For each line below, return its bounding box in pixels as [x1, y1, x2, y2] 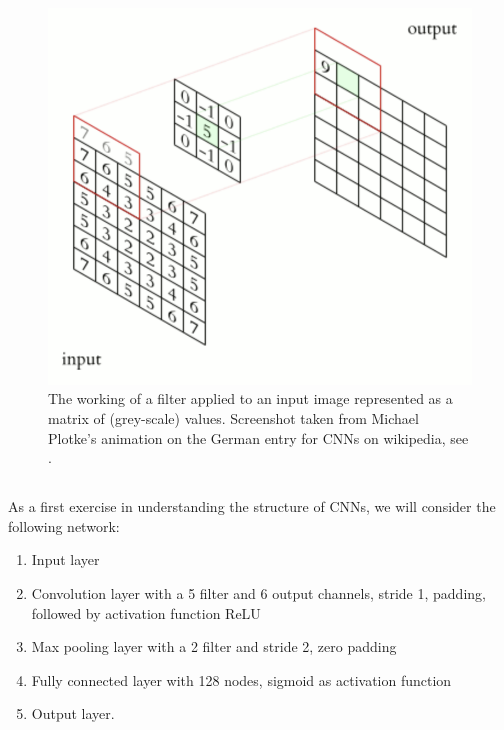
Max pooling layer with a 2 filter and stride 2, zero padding [31, 636, 397, 657]
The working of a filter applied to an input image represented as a [48, 388, 453, 409]
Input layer [31, 549, 100, 570]
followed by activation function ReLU [31, 602, 261, 623]
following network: [8, 515, 120, 536]
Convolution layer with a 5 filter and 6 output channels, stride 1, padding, [31, 583, 486, 604]
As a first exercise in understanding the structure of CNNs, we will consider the [8, 496, 496, 517]
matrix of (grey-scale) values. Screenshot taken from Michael [48, 408, 419, 429]
